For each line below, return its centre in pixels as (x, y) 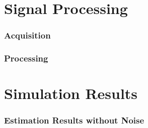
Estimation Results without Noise (74, 120)
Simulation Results (71, 93)
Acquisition (27, 35)
